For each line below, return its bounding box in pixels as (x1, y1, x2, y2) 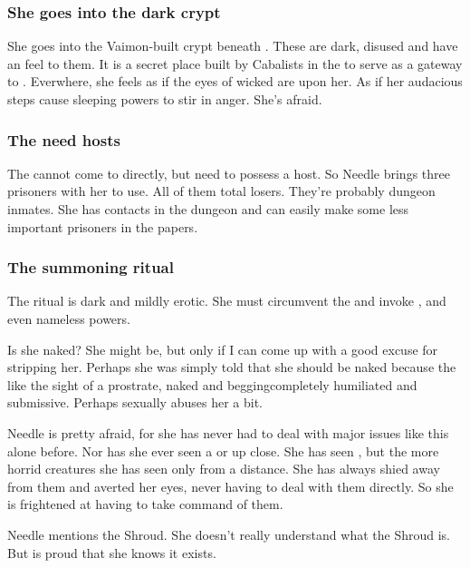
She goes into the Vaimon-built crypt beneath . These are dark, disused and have (7, 36, 458, 55)
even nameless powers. (7, 309, 130, 328)
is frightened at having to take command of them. (7, 495, 283, 514)
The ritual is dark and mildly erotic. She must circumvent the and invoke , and (7, 291, 446, 310)
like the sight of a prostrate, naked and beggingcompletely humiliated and (7, 375, 417, 394)
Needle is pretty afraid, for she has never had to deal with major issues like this (7, 423, 449, 442)
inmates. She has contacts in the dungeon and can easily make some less (7, 200, 409, 218)
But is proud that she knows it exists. (7, 543, 216, 562)
